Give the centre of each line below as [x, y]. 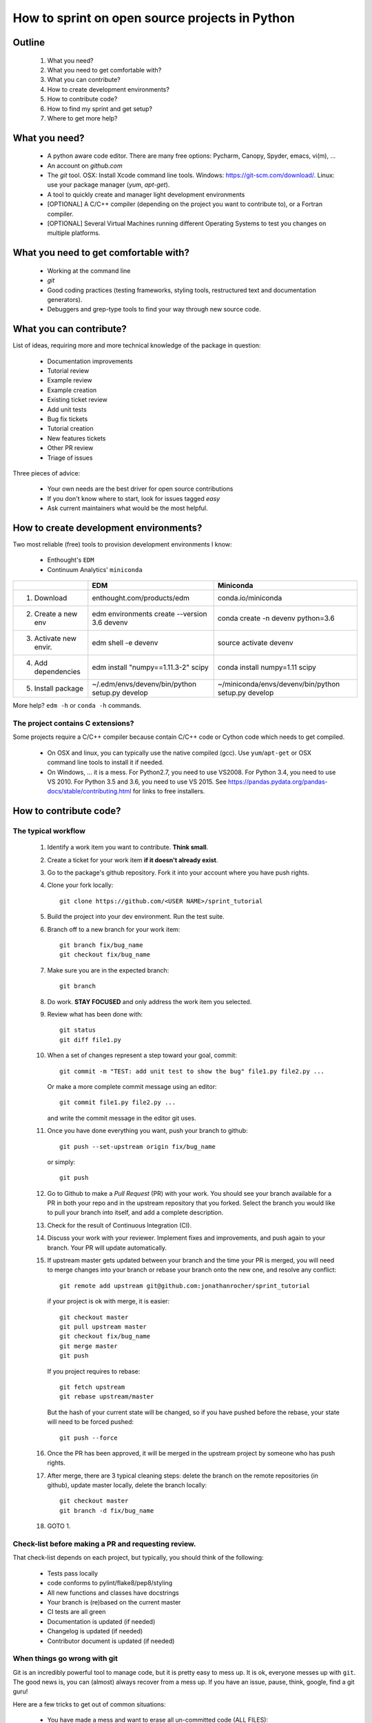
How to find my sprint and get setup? [100, 109]
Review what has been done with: [95, 1014]
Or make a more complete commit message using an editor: [132, 1086]
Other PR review [70, 448]
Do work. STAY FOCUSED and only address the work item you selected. [149, 1001]
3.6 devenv [110, 622]
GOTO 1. [59, 1526]
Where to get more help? [82, 118]
